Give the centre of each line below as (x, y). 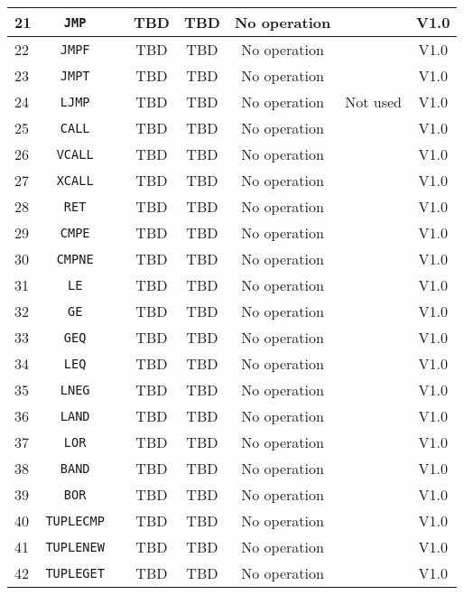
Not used (373, 102)
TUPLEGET (75, 573)
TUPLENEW (75, 547)
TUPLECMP (75, 521)
